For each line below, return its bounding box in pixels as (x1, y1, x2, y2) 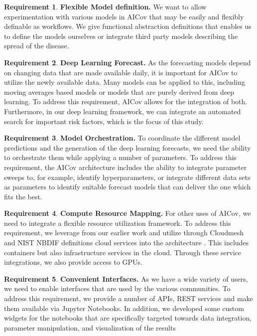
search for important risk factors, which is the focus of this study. (4, 116, 204, 126)
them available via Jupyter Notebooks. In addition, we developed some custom (4, 303, 244, 313)
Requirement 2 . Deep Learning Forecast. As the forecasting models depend (4, 57, 251, 67)
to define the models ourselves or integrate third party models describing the (4, 30, 238, 41)
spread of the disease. (4, 40, 69, 51)
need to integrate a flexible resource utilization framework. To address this (4, 217, 231, 228)
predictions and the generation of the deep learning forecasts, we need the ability (4, 142, 251, 153)
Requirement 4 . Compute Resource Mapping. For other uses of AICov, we (4, 208, 251, 218)
